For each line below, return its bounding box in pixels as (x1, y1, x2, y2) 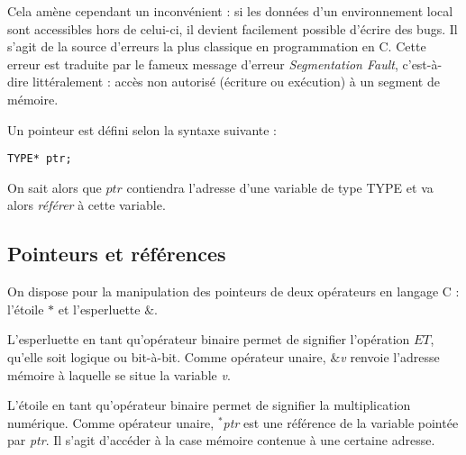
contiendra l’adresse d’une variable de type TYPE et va (126, 177, 434, 196)
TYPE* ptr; (7, 152, 72, 166)
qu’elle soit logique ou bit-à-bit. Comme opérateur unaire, (7, 347, 326, 366)
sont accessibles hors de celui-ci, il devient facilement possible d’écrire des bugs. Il (7, 19, 458, 38)
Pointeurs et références (7, 240, 226, 268)
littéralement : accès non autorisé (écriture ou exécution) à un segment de (32, 72, 440, 91)
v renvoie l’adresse (340, 347, 440, 366)
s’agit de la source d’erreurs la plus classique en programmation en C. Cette (7, 37, 426, 56)
